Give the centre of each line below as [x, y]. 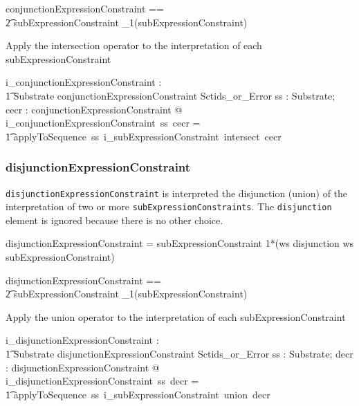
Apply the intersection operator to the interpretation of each [134, 45]
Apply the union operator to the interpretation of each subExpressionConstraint [176, 316]
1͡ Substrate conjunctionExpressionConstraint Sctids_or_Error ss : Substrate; [171, 95]
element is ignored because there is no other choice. [114, 220]
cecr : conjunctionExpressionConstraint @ [94, 109]
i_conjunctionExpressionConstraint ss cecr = [103, 123]
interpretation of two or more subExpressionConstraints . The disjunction [169, 206]
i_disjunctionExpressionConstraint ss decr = [102, 381]
